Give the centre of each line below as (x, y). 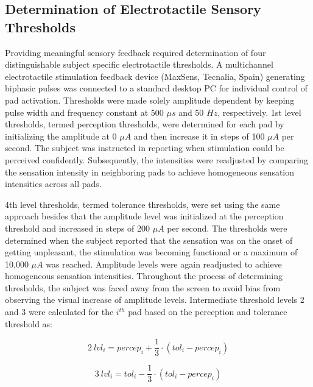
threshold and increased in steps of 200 (77, 228)
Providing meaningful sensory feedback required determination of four (135, 52)
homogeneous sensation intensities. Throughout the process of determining (144, 276)
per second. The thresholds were (227, 228)
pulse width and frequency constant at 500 (84, 112)
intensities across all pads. (53, 184)
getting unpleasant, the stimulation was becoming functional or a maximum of (151, 252)
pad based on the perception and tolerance (208, 312)
